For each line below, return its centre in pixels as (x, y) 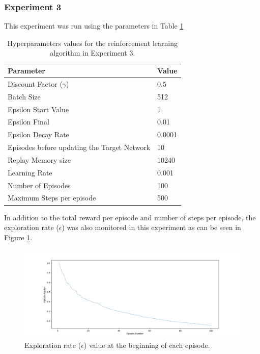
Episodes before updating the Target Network (79, 147)
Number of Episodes (39, 185)
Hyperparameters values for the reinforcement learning (93, 43)
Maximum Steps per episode (52, 198)
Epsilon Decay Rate (38, 134)
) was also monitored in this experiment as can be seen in (151, 227)
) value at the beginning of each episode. (147, 345)
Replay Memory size (39, 159)
